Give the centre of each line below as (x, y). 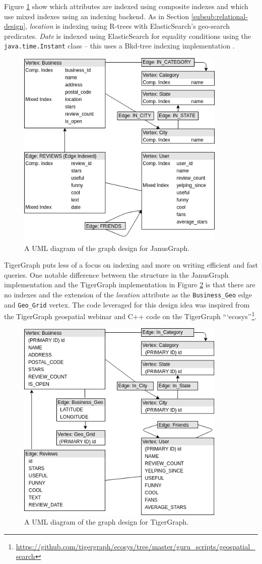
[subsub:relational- (219, 16)
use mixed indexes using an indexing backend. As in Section (97, 16)
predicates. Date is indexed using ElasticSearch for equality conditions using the (128, 36)
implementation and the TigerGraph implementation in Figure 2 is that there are (130, 285)
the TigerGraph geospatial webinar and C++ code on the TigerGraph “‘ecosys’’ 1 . (130, 315)
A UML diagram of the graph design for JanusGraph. (107, 248)
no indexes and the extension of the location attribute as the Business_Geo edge (128, 294)
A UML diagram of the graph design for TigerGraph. (107, 522)
